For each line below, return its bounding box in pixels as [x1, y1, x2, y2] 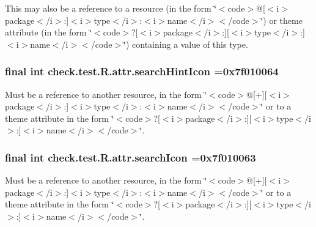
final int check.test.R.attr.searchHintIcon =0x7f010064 [5, 64, 279, 79]
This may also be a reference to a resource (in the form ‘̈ [5, 2, 217, 14]
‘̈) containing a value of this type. [123, 37, 248, 50]
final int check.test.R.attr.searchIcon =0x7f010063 [5, 149, 256, 165]
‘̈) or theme [260, 13, 303, 26]
